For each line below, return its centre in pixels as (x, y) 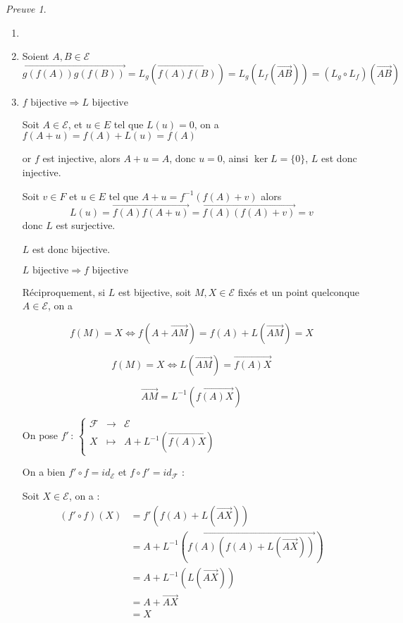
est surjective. (86, 225)
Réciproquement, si (64, 291)
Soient (36, 56)
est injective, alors (81, 158)
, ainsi (235, 158)
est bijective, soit (155, 291)
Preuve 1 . (26, 8)
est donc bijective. (72, 248)
